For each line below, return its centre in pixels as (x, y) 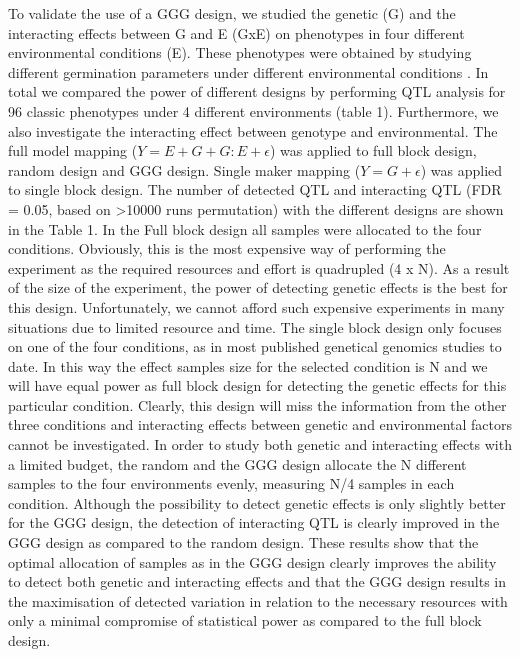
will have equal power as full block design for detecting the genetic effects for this (257, 385)
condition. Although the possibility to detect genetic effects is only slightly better (257, 502)
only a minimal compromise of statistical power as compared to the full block (245, 620)
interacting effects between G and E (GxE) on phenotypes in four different (236, 32)
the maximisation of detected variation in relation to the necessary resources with (258, 600)
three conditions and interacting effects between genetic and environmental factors (260, 424)
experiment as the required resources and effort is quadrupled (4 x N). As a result (259, 267)
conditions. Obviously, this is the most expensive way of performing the (227, 248)
